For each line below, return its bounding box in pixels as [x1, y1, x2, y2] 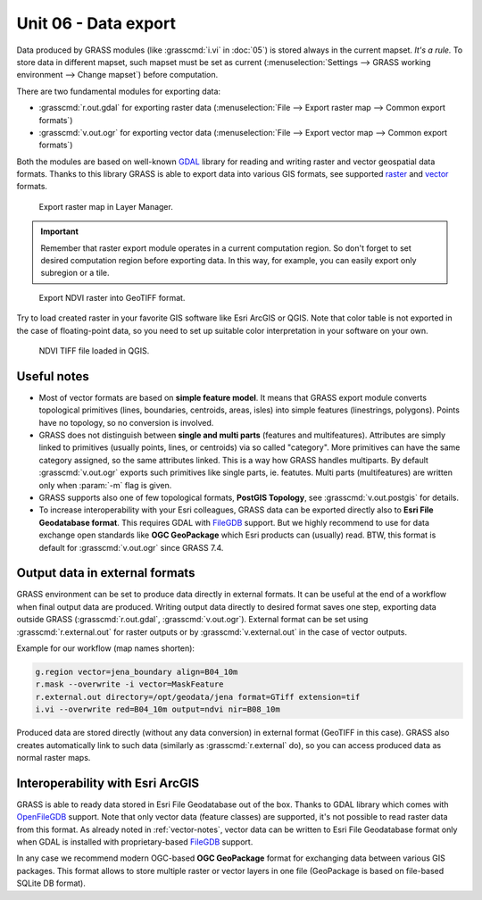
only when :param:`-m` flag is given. [38, 479, 172, 490]
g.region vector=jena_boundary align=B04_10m [35, 667, 238, 678]
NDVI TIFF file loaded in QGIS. [38, 345, 150, 356]
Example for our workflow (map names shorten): [16, 643, 195, 654]
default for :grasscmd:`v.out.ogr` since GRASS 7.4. [38, 542, 224, 553]
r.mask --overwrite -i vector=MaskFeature [35, 679, 224, 689]
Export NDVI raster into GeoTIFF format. [38, 292, 186, 303]
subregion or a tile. [40, 268, 110, 279]
